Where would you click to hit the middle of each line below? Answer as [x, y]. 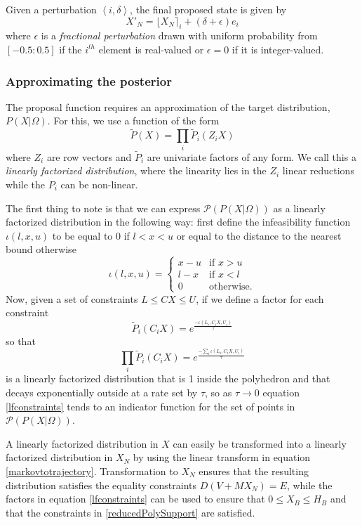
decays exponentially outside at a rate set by [102, 393]
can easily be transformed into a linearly [260, 443]
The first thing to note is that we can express [103, 208]
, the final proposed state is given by [208, 9]
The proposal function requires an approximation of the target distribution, [168, 106]
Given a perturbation [51, 9]
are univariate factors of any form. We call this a [252, 156]
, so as [219, 393]
